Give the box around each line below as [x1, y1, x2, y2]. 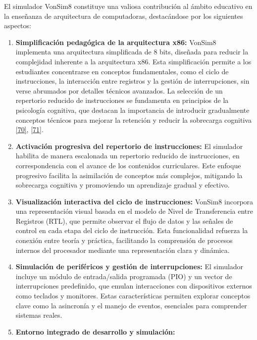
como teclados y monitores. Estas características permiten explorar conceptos [15, 291, 251, 301]
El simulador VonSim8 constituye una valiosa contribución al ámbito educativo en [4, 1, 253, 11]
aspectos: [4, 20, 31, 31]
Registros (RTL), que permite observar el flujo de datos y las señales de [15, 215, 233, 226]
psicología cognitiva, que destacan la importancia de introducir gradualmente [15, 104, 250, 115]
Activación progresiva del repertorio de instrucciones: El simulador [15, 141, 243, 151]
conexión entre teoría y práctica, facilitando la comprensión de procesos [15, 235, 233, 245]
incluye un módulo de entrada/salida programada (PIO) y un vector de [15, 271, 232, 281]
